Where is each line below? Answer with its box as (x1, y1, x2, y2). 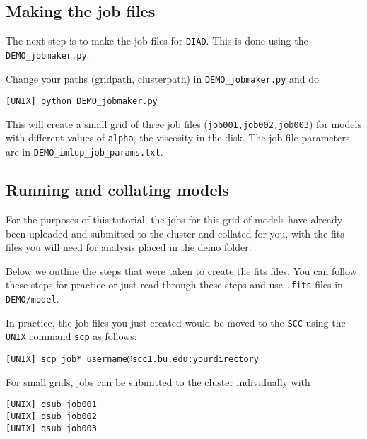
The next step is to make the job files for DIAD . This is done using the (6, 33, 308, 48)
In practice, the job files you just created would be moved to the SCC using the (6, 315, 346, 329)
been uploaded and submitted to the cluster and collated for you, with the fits (6, 226, 344, 240)
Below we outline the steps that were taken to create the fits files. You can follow (6, 263, 357, 278)
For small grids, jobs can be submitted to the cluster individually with (6, 374, 310, 389)
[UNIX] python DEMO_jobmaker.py (6, 96, 158, 107)
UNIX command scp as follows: (6, 329, 137, 344)
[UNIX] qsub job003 (6, 423, 97, 433)
